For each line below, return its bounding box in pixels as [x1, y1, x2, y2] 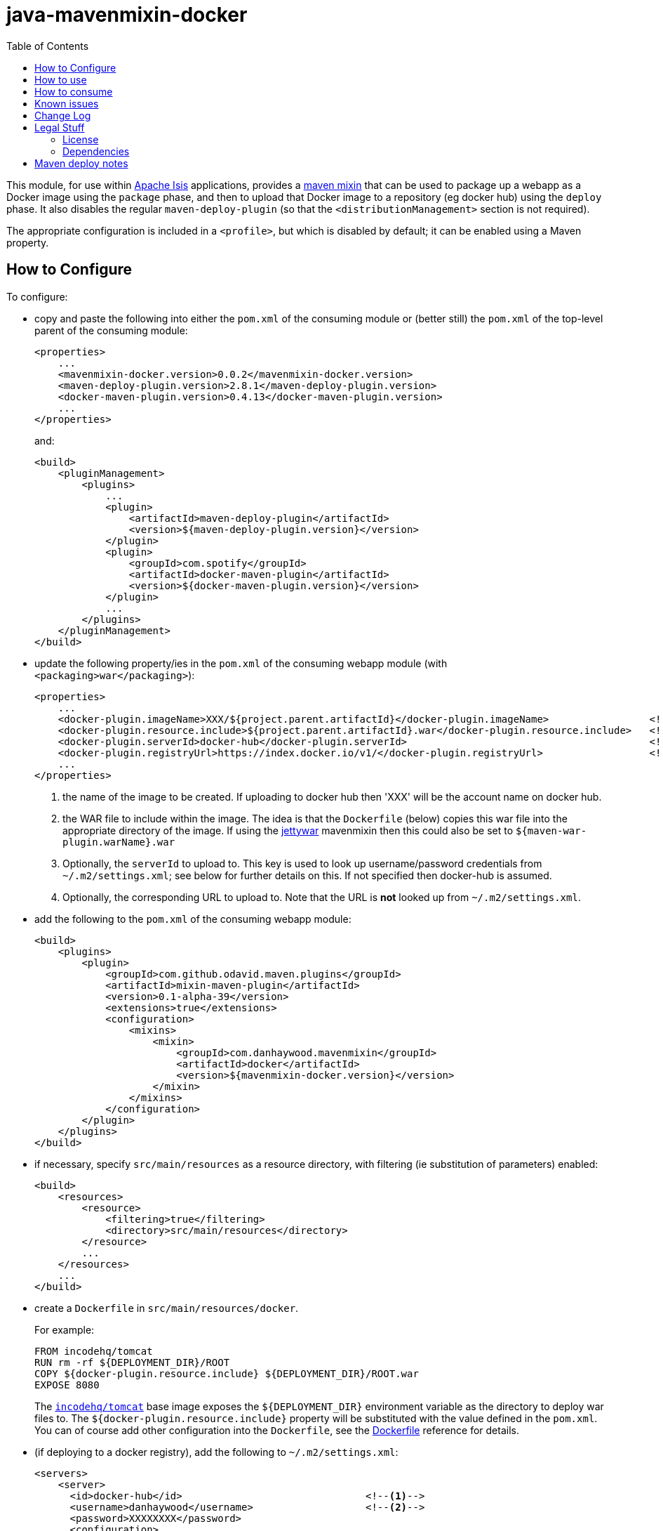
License [62, 133, 99, 145]
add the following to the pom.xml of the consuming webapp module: [34, 912, 351, 925]
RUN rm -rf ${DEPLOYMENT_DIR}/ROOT [34, 1356, 230, 1368]
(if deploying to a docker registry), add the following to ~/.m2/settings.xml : [34, 1445, 399, 1458]
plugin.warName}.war [62, 836, 175, 848]
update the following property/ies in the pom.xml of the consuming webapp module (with [34, 657, 448, 669]
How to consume [34, 85, 113, 98]
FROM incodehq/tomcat [34, 1345, 153, 1357]
